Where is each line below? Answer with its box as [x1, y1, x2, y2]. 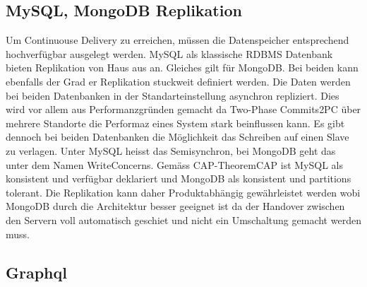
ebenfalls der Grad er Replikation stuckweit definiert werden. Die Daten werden [6, 74, 351, 88]
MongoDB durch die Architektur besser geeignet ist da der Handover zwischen [6, 199, 345, 213]
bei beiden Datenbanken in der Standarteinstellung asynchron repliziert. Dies [6, 88, 339, 102]
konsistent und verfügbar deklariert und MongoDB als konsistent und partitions [6, 171, 351, 186]
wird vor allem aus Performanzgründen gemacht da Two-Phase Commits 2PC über [6, 102, 361, 117]
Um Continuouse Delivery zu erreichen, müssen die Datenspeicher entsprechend [6, 33, 349, 47]
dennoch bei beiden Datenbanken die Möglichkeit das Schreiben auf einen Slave [6, 129, 349, 144]
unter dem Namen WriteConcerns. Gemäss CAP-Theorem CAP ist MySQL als [6, 157, 343, 172]
